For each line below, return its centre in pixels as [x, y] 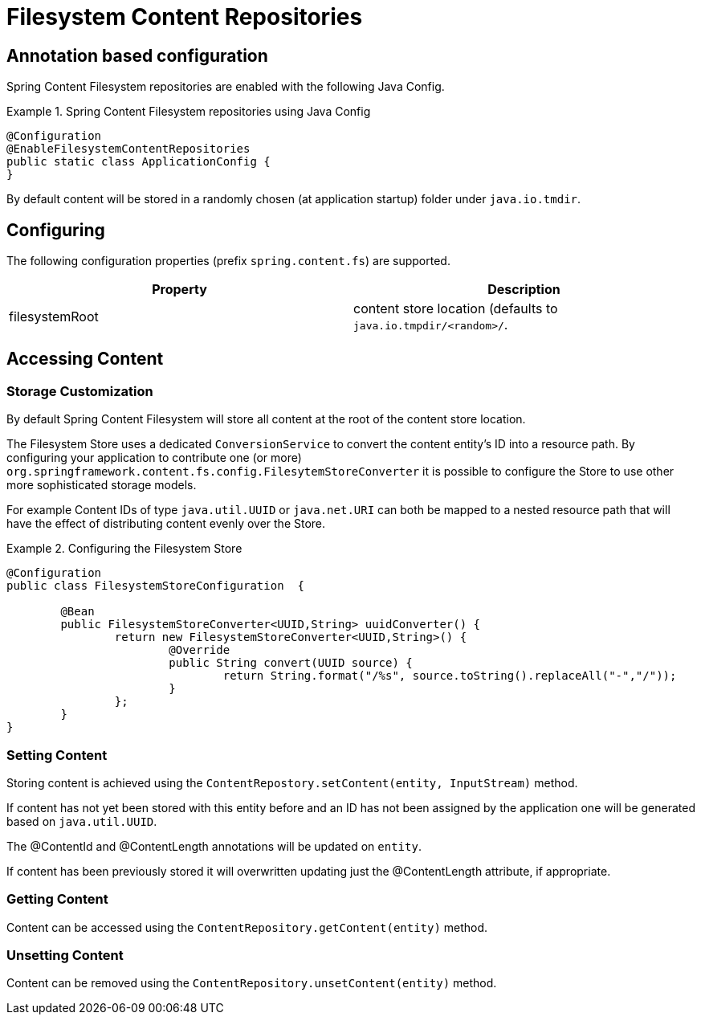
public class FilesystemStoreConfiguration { [155, 586]
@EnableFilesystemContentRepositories [128, 149]
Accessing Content [85, 359]
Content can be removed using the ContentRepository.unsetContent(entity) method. [252, 983]
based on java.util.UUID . [82, 821]
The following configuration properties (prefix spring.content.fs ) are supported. [228, 261]
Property [179, 290]
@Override [200, 650]
